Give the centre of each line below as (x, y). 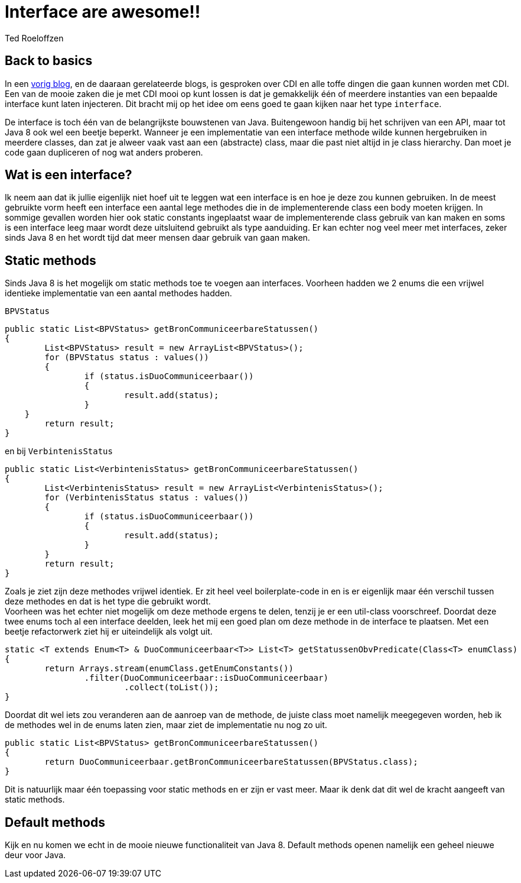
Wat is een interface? (69, 175)
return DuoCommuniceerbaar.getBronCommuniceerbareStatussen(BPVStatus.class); (231, 762)
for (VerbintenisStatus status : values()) (147, 498)
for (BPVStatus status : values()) (127, 358)
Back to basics (49, 61)
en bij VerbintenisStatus (59, 451)
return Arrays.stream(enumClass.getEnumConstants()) (169, 669)
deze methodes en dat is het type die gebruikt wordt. (108, 601)
